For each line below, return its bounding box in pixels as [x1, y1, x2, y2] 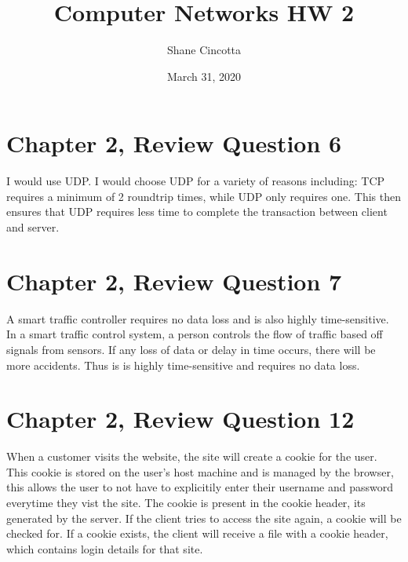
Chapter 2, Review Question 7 [6, 265, 342, 297]
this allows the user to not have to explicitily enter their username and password [6, 479, 393, 495]
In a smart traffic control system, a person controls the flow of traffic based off [6, 326, 383, 342]
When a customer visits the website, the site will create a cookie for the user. [6, 448, 377, 465]
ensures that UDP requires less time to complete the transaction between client [6, 203, 388, 220]
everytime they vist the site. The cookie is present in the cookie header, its [6, 494, 366, 511]
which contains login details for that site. [6, 540, 203, 557]
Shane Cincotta [166, 42, 242, 58]
